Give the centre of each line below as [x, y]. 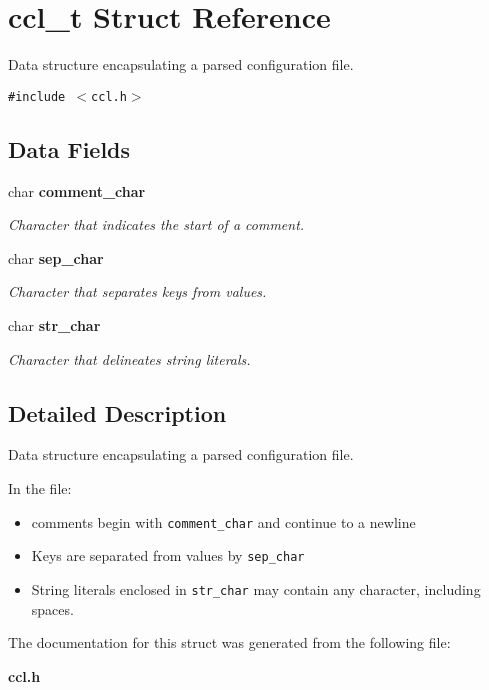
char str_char [54, 324]
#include [37, 96]
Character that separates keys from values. [137, 291]
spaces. [52, 608]
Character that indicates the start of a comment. [156, 224]
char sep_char [56, 257]
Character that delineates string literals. [129, 358]
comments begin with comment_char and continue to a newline [223, 521]
